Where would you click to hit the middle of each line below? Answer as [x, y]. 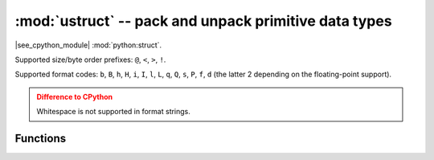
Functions [41, 138]
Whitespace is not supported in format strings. [113, 112]
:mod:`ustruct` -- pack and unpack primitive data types [204, 21]
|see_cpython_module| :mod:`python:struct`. [88, 45]
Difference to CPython [74, 96]
